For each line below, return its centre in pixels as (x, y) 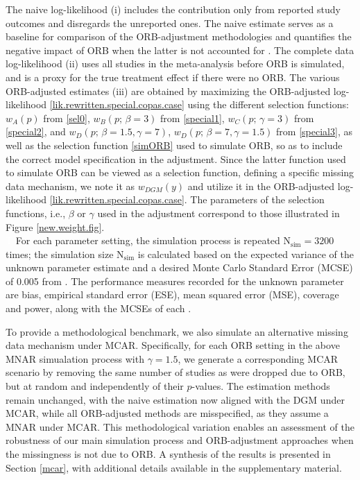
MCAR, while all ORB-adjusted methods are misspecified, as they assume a (167, 413)
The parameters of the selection (257, 199)
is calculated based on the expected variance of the (246, 254)
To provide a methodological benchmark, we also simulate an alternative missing (177, 331)
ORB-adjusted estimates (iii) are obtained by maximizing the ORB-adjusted (168, 91)
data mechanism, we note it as (70, 186)
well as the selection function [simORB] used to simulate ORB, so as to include (174, 145)
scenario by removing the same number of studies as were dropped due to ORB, (175, 372)
